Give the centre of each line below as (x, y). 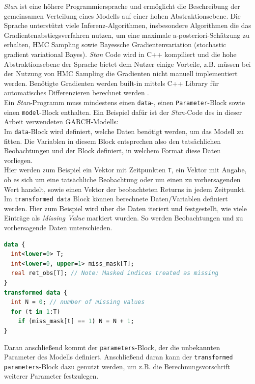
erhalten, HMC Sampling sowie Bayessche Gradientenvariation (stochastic (115, 44)
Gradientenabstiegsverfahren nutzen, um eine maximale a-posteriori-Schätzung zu (127, 35)
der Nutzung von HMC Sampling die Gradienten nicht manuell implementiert (121, 73)
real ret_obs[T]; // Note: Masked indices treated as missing (115, 273)
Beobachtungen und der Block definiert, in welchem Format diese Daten (113, 151)
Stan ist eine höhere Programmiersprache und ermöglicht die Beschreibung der (122, 6)
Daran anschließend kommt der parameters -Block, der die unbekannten (112, 347)
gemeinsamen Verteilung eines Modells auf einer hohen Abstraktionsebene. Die (122, 15)
